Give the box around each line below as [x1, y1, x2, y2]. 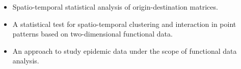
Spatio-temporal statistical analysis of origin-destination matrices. [12, 2, 218, 12]
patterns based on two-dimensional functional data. [12, 28, 173, 39]
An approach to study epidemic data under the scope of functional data [12, 45, 237, 56]
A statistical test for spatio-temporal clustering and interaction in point [12, 18, 236, 29]
